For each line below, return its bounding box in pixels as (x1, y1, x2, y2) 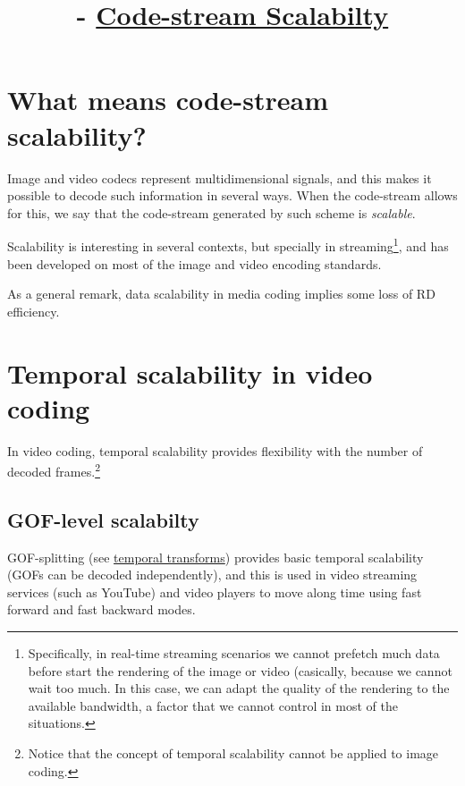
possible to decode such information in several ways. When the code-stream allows (7, 186, 458, 205)
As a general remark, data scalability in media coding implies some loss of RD (7, 284, 435, 303)
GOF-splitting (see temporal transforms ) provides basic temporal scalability (7, 547, 424, 566)
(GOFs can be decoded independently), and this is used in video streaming (7, 565, 418, 584)
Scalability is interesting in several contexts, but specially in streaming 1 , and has (7, 234, 449, 255)
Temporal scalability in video (7, 354, 373, 391)
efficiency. (7, 301, 60, 320)
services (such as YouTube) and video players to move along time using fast (7, 582, 422, 601)
